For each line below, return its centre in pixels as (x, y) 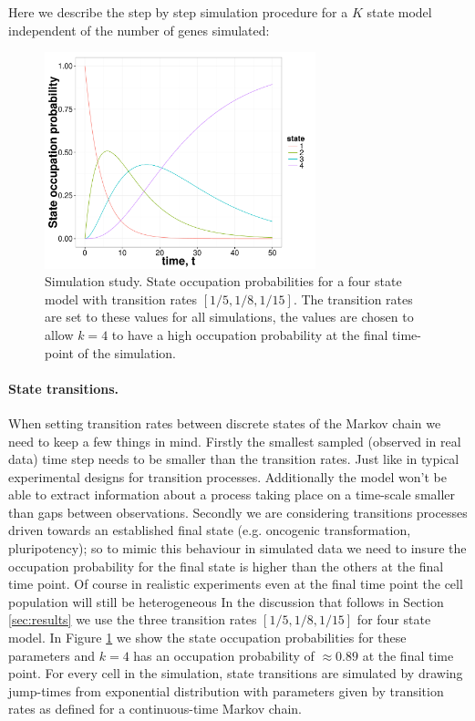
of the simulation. (127, 352)
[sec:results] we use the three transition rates (133, 619)
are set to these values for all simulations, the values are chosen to (229, 317)
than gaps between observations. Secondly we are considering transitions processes (238, 512)
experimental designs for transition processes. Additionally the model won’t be (227, 476)
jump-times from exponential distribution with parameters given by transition (226, 690)
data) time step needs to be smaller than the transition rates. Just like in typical (234, 459)
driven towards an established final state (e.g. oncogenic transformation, (210, 530)
